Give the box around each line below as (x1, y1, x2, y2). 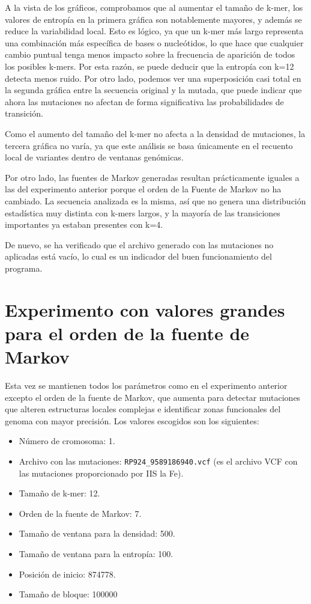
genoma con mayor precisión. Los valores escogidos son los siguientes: (5, 414, 259, 427)
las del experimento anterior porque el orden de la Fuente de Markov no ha (5, 183, 282, 195)
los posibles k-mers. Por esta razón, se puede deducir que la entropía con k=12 (5, 59, 294, 72)
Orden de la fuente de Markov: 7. (19, 507, 142, 519)
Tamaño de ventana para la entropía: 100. (19, 547, 174, 560)
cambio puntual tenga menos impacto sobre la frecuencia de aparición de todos (5, 48, 295, 61)
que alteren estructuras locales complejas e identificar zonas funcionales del (5, 403, 281, 415)
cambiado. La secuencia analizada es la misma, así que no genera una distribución (5, 194, 306, 207)
